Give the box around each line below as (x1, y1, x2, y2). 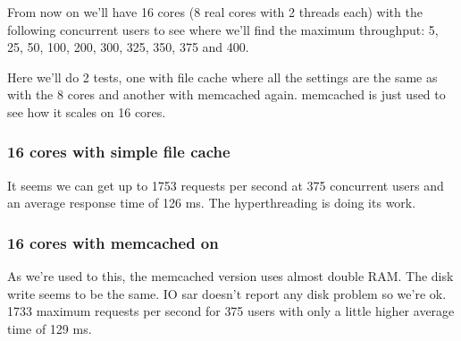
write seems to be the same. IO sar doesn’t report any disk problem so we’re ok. (7, 284, 447, 303)
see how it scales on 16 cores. (7, 102, 166, 121)
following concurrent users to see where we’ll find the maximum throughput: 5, (7, 20, 439, 38)
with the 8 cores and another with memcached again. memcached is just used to (7, 85, 446, 104)
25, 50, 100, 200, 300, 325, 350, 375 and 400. (7, 38, 249, 56)
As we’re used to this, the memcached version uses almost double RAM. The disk (7, 267, 454, 286)
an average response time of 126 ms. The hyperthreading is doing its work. (7, 193, 416, 212)
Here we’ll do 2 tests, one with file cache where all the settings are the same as (7, 67, 438, 86)
